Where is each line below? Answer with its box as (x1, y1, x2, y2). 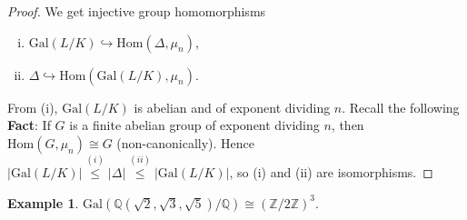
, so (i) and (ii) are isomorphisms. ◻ (229, 163, 433, 181)
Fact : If (7, 115, 51, 135)
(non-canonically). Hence (116, 133, 255, 152)
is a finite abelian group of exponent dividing (69, 115, 320, 135)
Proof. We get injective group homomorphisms (7, 2, 266, 20)
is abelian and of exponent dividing (134, 97, 331, 116)
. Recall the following (342, 97, 460, 116)
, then (331, 115, 364, 135)
